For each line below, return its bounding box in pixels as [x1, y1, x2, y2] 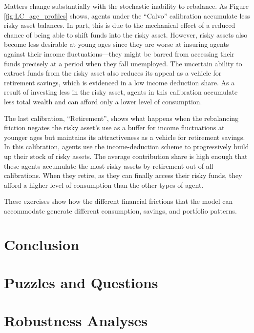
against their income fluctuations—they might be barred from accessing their [4, 48, 234, 59]
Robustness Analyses [4, 311, 148, 331]
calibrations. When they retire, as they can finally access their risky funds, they [4, 170, 242, 180]
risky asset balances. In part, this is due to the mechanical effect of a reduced [4, 20, 235, 30]
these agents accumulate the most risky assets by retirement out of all [4, 160, 213, 171]
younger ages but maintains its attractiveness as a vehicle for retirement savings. [4, 132, 245, 142]
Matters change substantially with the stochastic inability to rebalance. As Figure [4, 1, 249, 11]
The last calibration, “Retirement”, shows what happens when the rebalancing [4, 113, 239, 123]
